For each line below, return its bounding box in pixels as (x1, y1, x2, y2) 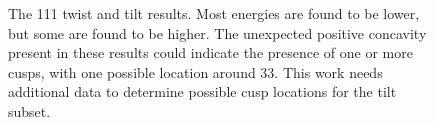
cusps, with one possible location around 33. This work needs (8, 61, 383, 82)
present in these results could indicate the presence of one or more (8, 42, 413, 63)
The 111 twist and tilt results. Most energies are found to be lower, (8, 3, 420, 23)
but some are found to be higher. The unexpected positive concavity (8, 22, 427, 43)
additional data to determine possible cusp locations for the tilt (8, 81, 397, 102)
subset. (8, 100, 51, 121)
